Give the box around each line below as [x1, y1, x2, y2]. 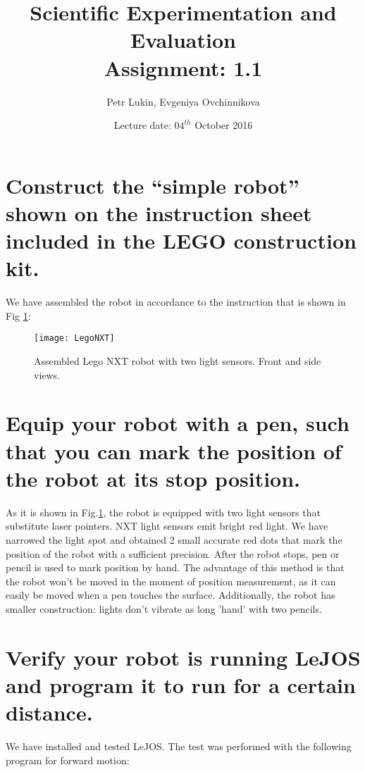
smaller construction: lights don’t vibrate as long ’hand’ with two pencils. [6, 601, 322, 616]
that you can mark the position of [6, 436, 342, 465]
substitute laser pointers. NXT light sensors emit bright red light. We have [6, 518, 328, 533]
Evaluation [130, 25, 236, 54]
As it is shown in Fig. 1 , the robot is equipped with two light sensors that [6, 504, 321, 519]
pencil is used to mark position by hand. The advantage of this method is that [6, 560, 345, 575]
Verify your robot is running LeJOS [6, 642, 361, 671]
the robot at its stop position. [6, 463, 301, 492]
